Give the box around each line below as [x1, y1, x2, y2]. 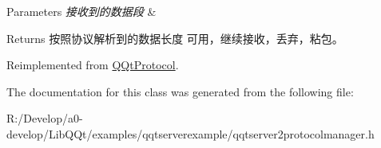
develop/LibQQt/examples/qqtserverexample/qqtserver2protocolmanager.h [6, 125, 375, 142]
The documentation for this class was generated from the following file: [6, 83, 354, 99]
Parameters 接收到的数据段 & [6, 3, 157, 19]
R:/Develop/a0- [6, 110, 83, 127]
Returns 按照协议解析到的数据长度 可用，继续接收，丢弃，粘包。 [6, 29, 343, 46]
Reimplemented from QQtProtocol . [6, 56, 179, 73]
